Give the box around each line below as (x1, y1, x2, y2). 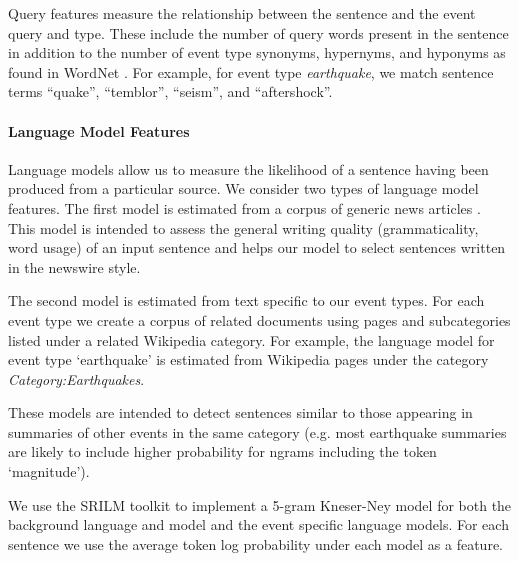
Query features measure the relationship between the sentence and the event (8, 3, 476, 23)
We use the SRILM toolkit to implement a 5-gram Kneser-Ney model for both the (8, 494, 512, 515)
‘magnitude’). (8, 461, 90, 482)
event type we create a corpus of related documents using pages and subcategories (8, 309, 511, 330)
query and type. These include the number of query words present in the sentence (8, 22, 509, 43)
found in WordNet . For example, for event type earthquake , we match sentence (8, 61, 494, 82)
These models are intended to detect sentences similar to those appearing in (8, 402, 473, 423)
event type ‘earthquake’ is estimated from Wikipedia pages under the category (8, 349, 489, 370)
